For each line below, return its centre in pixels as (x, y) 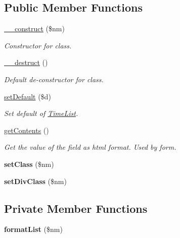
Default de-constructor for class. (54, 79)
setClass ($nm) (29, 164)
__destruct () (26, 62)
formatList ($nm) (33, 229)
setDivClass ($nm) (35, 181)
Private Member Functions (76, 208)
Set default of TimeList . (41, 113)
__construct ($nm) (34, 28)
